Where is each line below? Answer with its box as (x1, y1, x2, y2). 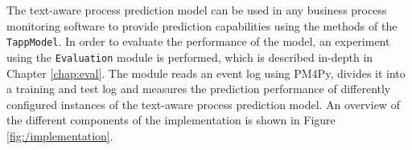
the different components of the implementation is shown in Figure (6, 111, 336, 128)
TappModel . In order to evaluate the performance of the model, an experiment (6, 33, 390, 50)
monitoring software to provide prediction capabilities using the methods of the (6, 17, 398, 34)
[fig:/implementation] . (6, 127, 113, 144)
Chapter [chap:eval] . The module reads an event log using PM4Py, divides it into (6, 64, 406, 81)
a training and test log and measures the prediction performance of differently (6, 80, 391, 97)
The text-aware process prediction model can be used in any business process (6, 2, 387, 18)
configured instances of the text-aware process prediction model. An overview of (6, 95, 400, 112)
